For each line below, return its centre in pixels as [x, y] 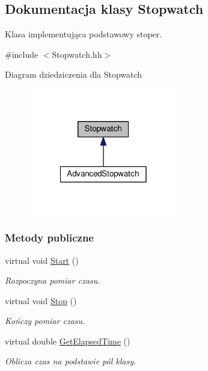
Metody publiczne [49, 238]
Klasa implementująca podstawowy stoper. [84, 34]
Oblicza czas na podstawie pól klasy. [71, 361]
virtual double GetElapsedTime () [68, 341]
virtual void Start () [42, 260]
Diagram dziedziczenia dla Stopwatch [74, 74]
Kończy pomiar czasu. [45, 321]
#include [22, 54]
